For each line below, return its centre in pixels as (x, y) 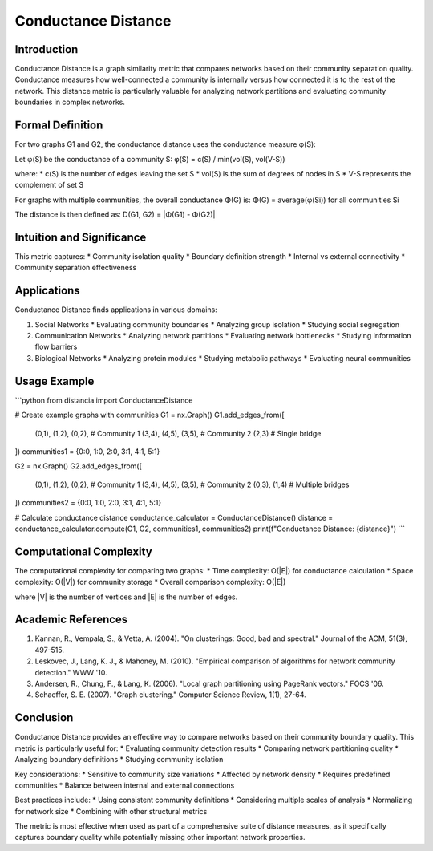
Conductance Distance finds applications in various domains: (116, 310)
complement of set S (49, 185)
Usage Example (55, 381)
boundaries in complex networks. (70, 102)
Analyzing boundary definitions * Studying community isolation (119, 760)
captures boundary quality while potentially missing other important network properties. (160, 837)
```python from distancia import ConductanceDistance (104, 400)
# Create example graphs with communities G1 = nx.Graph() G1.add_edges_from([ (150, 415)
